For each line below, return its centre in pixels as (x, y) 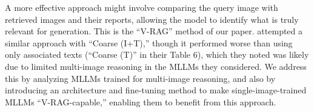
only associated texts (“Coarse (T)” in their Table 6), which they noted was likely (157, 54)
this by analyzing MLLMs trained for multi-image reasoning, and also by (140, 78)
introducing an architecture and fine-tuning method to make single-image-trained (156, 90)
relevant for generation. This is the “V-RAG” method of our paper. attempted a (154, 31)
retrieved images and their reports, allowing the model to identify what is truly (152, 19)
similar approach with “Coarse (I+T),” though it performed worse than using (149, 42)
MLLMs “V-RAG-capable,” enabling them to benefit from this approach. (141, 101)
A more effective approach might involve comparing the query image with (142, 7)
